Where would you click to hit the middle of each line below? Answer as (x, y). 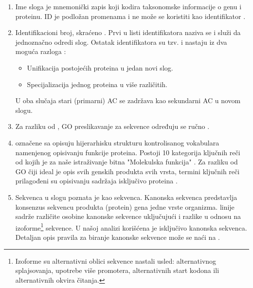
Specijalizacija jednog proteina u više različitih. (97, 84)
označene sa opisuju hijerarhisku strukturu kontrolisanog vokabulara (117, 142)
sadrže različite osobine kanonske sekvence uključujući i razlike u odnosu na (128, 216)
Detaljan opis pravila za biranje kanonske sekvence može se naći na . (117, 237)
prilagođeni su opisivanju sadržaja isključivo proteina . (96, 181)
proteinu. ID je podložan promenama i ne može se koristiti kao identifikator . (130, 16)
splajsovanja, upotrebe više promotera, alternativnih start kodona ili (117, 270)
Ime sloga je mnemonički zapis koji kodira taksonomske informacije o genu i (128, 6)
